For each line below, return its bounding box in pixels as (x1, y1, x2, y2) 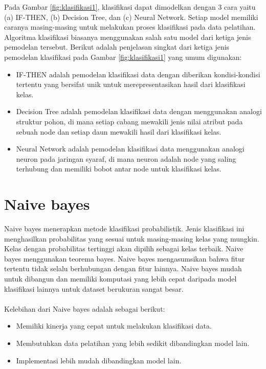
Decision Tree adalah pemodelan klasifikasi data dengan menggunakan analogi (16, 106, 262, 117)
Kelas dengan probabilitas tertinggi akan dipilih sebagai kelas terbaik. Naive (4, 243, 243, 254)
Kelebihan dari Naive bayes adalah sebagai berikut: (4, 303, 165, 314)
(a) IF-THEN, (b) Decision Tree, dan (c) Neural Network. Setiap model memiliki (4, 11, 258, 22)
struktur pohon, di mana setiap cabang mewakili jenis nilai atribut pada (16, 116, 243, 126)
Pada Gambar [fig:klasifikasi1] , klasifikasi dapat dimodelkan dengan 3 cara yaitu (4, 2, 256, 12)
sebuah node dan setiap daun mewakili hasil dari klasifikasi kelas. (16, 126, 221, 137)
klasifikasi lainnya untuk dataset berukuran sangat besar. (4, 283, 184, 294)
